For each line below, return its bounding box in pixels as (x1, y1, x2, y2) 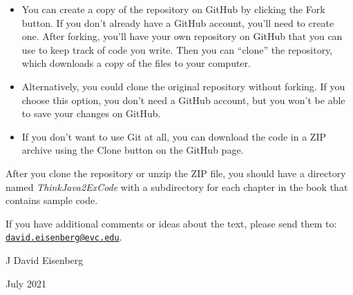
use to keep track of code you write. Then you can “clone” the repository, (21, 42, 333, 57)
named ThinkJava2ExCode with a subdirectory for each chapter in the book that (6, 179, 348, 194)
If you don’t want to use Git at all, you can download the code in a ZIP (21, 129, 326, 143)
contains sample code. (6, 193, 98, 207)
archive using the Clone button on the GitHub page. (21, 143, 244, 157)
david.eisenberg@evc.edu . (6, 230, 122, 244)
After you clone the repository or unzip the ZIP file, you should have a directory (6, 165, 346, 180)
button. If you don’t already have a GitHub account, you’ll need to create (21, 15, 334, 30)
